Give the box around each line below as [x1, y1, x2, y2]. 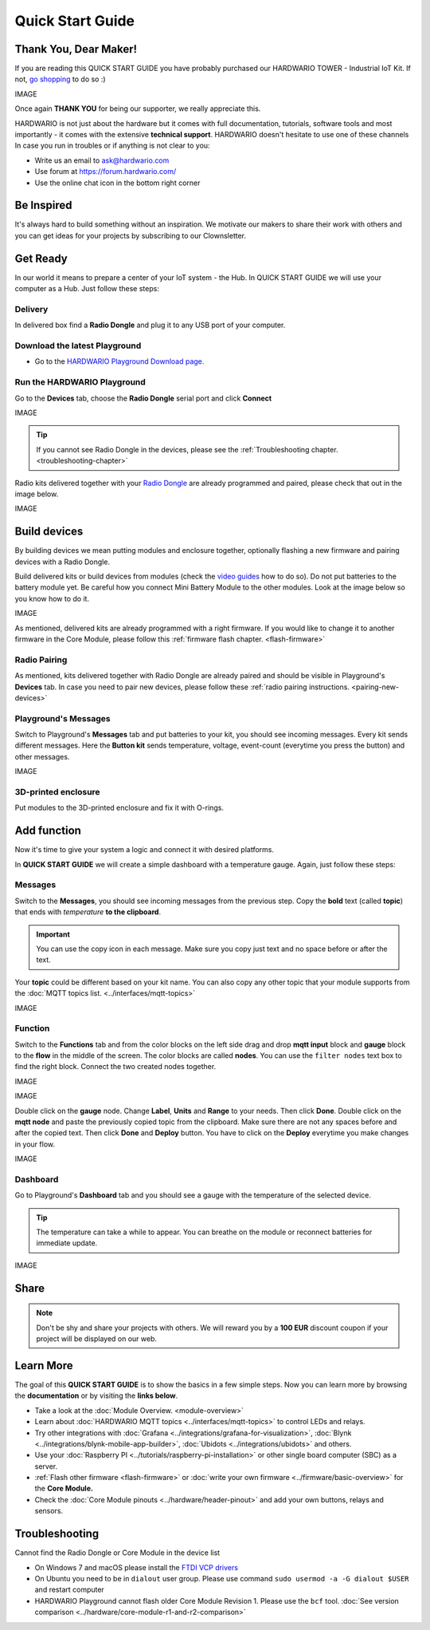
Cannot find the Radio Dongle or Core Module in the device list [14, 1548, 221, 1557]
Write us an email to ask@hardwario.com [34, 156, 170, 165]
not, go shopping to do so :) [14, 74, 107, 84]
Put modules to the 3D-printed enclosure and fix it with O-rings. [14, 803, 225, 813]
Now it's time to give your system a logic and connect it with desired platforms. [14, 845, 275, 854]
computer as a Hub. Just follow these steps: [14, 284, 159, 294]
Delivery [14, 303, 49, 314]
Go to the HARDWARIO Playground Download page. [34, 357, 205, 366]
